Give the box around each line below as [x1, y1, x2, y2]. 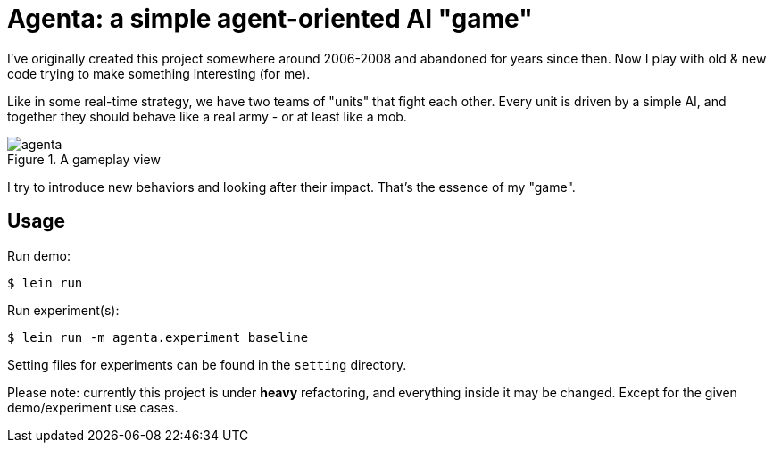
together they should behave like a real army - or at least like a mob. [7, 108, 407, 124]
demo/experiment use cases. [7, 399, 179, 415]
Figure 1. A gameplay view [7, 151, 161, 167]
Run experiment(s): [7, 302, 120, 318]
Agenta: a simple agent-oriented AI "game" [7, 4, 533, 34]
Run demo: [7, 247, 71, 263]
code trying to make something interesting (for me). [7, 65, 311, 81]
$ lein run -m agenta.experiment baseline [7, 329, 309, 345]
